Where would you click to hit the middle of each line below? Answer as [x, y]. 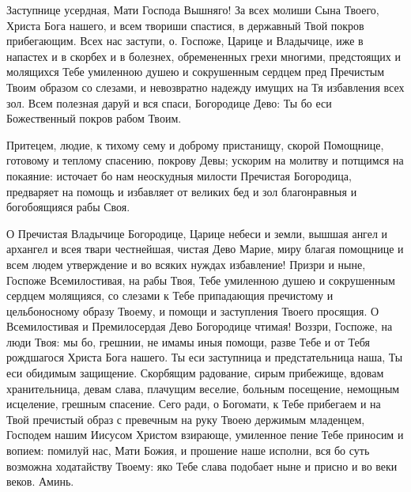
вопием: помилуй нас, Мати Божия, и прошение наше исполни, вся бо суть [188, 450]
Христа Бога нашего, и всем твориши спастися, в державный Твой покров [185, 25]
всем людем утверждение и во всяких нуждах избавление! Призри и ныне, [186, 264]
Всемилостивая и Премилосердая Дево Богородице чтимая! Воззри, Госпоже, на [200, 326]
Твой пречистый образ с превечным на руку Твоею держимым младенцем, [186, 419]
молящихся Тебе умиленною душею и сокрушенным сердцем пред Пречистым [196, 72]
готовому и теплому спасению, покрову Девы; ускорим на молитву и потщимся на [205, 160]
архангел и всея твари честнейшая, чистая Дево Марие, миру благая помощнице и [205, 249]
